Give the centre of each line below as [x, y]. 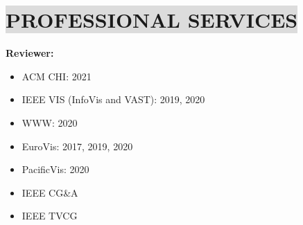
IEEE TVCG [50, 216]
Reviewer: [30, 53]
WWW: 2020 [50, 122]
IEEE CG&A [50, 192]
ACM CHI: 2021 [57, 76]
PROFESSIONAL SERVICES [152, 20]
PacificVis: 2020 [55, 169]
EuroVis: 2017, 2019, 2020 [77, 146]
